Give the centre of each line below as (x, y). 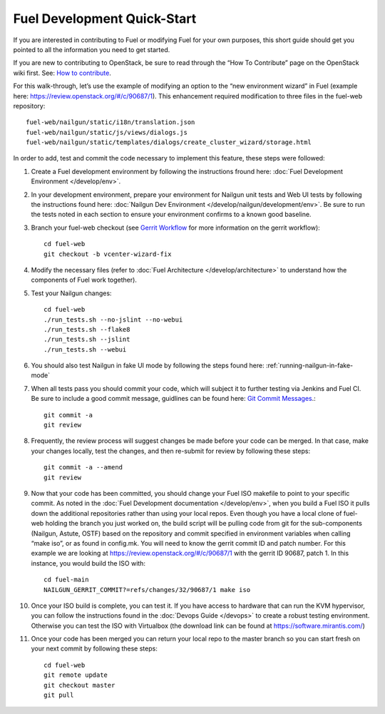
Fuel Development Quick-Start (105, 19)
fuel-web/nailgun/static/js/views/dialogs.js (107, 132)
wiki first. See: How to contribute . (62, 73)
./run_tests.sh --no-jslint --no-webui (113, 320)
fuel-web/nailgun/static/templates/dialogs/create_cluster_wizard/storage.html (169, 142)
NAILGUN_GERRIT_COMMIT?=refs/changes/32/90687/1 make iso (147, 590)
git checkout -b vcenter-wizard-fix (108, 254)
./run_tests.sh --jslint (87, 340)
